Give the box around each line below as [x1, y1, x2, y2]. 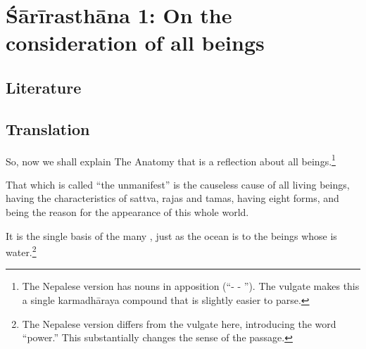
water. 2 [6, 243, 37, 259]
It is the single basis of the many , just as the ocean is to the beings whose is [6, 228, 337, 243]
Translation [6, 118, 90, 139]
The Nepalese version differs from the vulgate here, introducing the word [22, 316, 336, 331]
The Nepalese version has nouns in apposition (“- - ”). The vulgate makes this [22, 279, 360, 293]
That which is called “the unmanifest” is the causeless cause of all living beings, [6, 177, 350, 191]
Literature [6, 76, 82, 98]
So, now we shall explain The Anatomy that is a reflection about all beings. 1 [6, 151, 336, 168]
